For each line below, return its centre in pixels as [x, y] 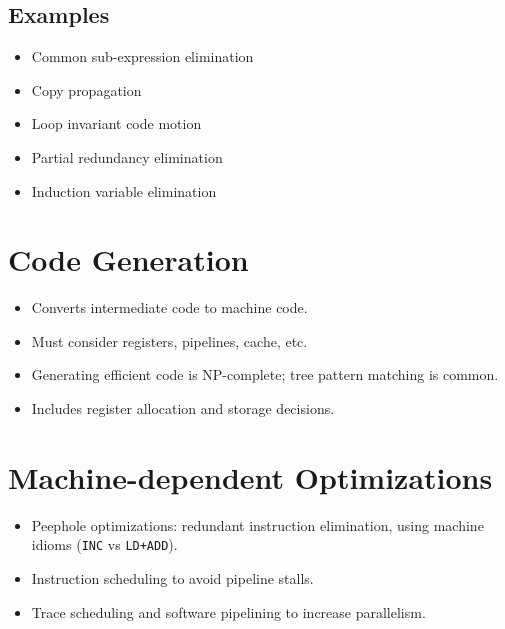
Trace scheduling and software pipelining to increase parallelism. [228, 611]
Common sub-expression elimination [142, 56]
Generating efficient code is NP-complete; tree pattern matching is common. [265, 374]
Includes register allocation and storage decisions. [183, 408]
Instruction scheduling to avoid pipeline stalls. [172, 578]
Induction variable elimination [124, 190]
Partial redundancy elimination [127, 156]
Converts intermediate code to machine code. [169, 307]
